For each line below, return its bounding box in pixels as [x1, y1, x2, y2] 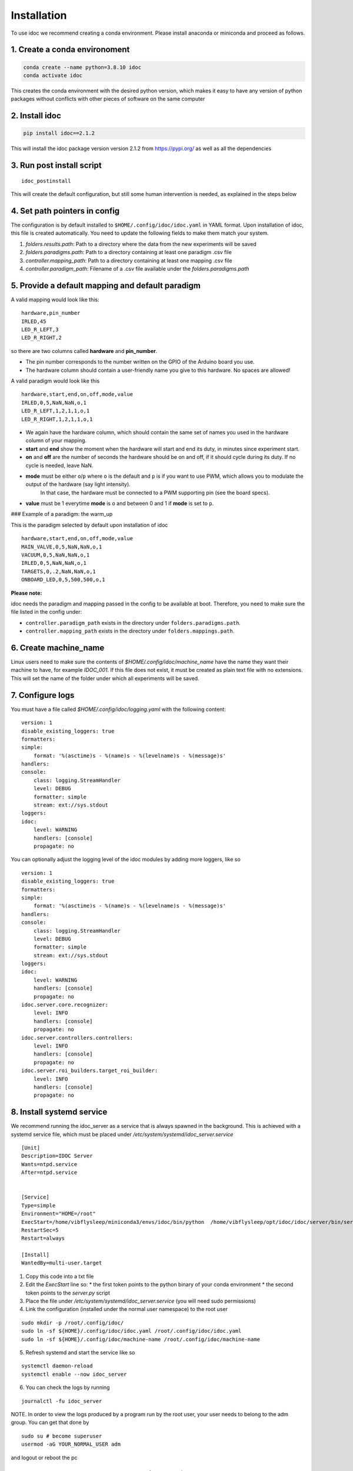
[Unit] [21, 1144, 41, 1151]
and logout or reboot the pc [11, 1454, 78, 1461]
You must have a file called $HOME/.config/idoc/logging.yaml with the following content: [11, 705, 226, 713]
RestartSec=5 [21, 1227, 59, 1233]
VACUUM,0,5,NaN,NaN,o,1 [21, 552, 90, 558]
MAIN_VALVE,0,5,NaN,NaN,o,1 [21, 543, 102, 550]
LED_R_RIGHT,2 [21, 334, 62, 341]
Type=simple [21, 1202, 56, 1209]
